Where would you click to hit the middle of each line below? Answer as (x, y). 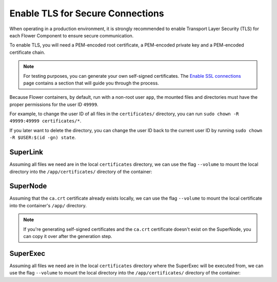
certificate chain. (27, 52)
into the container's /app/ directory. (48, 205)
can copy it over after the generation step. (68, 236)
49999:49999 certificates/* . (45, 121)
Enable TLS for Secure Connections (87, 13)
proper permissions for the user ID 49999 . (54, 104)
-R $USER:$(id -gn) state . (43, 138)
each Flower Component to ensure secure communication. (72, 35)
